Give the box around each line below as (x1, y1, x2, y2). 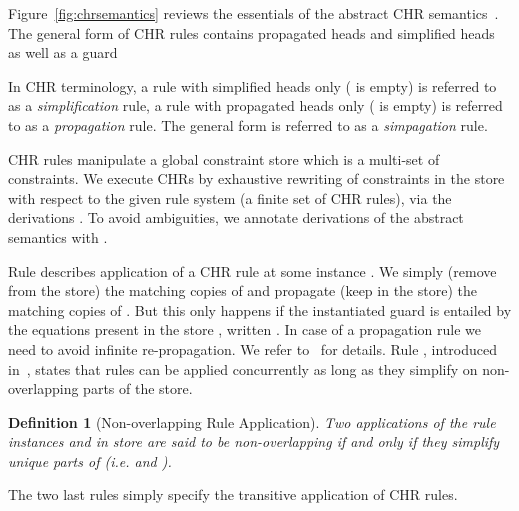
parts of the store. (83, 378, 193, 399)
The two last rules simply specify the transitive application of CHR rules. (8, 484, 458, 505)
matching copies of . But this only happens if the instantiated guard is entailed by (8, 299, 512, 320)
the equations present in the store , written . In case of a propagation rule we (8, 319, 481, 340)
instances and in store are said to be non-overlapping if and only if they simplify (8, 431, 500, 452)
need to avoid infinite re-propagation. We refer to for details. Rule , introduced (8, 338, 497, 359)
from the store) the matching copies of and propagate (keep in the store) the (8, 280, 477, 301)
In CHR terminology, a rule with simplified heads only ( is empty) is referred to (8, 75, 497, 96)
